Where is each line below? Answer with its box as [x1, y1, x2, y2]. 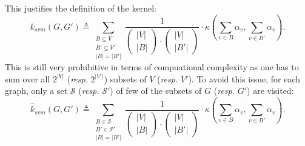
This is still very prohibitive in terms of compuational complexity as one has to [5, 60, 299, 73]
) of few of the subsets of [110, 84, 202, 97]
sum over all [5, 72, 50, 85]
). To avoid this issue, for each [188, 72, 301, 85]
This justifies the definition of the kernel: [5, 2, 156, 14]
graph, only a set [5, 84, 68, 97]
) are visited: [247, 84, 294, 97]
